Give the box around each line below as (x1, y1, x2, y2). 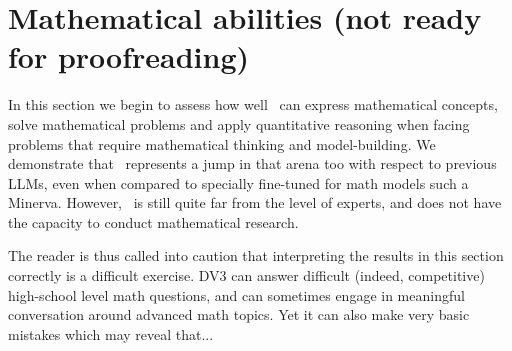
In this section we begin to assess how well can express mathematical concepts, (8, 94, 498, 115)
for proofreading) (8, 36, 250, 77)
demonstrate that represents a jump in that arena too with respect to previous (8, 153, 497, 174)
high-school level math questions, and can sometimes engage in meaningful (8, 284, 465, 305)
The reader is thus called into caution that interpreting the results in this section (8, 245, 504, 266)
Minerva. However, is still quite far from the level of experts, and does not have (8, 192, 502, 213)
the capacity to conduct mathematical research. (8, 211, 299, 232)
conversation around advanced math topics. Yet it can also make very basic (8, 304, 470, 325)
